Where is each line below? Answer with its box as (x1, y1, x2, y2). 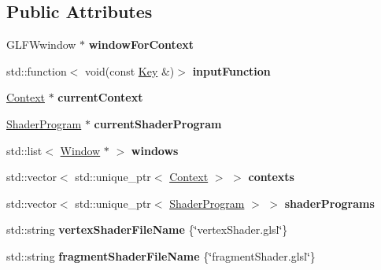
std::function (6, 62, 67, 79)
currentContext (57, 89, 143, 105)
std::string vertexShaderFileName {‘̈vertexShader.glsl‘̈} (6, 221, 288, 238)
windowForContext (88, 36, 194, 53)
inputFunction (192, 62, 271, 79)
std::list (6, 142, 43, 158)
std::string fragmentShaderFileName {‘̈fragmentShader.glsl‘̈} (6, 247, 316, 264)
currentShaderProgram (94, 115, 222, 131)
